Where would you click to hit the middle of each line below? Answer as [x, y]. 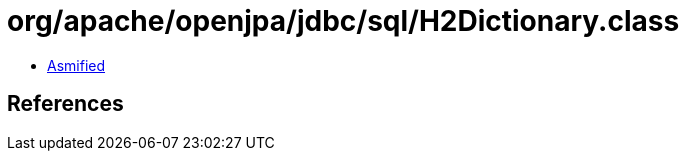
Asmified [76, 65]
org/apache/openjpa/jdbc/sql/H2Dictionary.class [343, 21]
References [65, 104]
